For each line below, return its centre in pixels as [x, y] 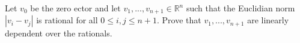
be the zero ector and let [75, 8]
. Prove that [179, 20]
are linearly [268, 20]
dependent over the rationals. [59, 33]
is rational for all [67, 20]
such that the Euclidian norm [240, 8]
